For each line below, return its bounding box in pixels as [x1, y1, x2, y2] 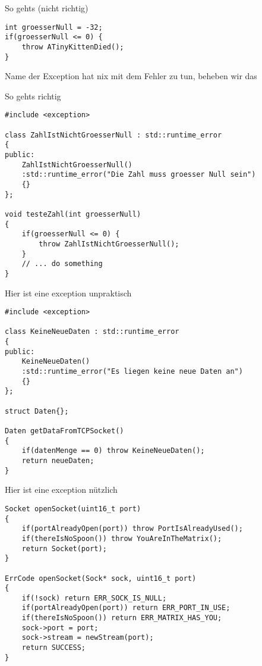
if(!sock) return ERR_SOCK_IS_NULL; [21, 593, 167, 602]
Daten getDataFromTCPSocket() [5, 427, 124, 436]
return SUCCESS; [21, 643, 86, 652]
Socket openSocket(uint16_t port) [5, 504, 141, 513]
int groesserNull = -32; [5, 23, 103, 32]
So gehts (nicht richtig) [5, 2, 89, 14]
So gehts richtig [5, 89, 61, 102]
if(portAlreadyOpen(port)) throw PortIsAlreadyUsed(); [21, 524, 243, 533]
